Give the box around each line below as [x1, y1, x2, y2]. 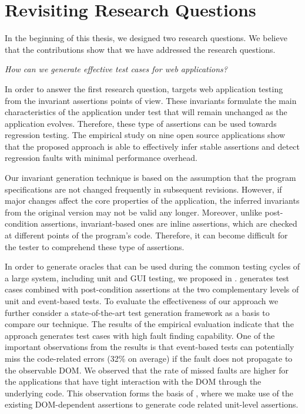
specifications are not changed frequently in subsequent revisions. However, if [5, 183, 282, 195]
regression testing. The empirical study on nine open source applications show [5, 129, 286, 141]
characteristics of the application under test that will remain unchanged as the [5, 106, 287, 118]
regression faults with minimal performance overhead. [5, 152, 197, 164]
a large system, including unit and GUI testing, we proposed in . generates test [5, 271, 290, 284]
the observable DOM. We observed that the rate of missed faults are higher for [5, 363, 289, 376]
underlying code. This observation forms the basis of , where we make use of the [5, 386, 293, 399]
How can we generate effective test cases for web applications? [5, 63, 227, 75]
